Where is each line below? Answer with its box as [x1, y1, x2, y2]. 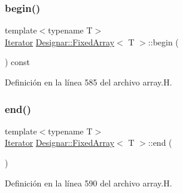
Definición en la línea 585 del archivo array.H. [5, 76, 172, 88]
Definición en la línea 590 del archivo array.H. [5, 176, 172, 189]
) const [5, 56, 30, 68]
